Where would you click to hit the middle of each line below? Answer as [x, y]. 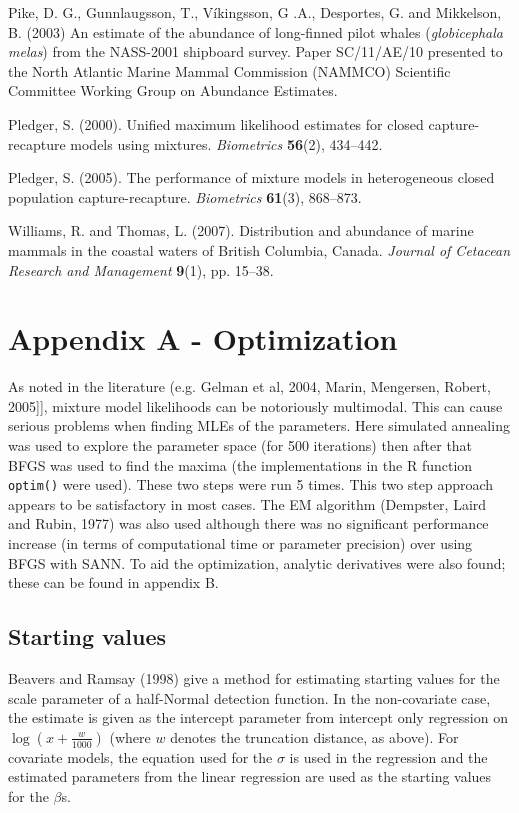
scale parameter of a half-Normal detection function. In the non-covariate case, [249, 697]
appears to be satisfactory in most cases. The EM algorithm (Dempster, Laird [247, 503]
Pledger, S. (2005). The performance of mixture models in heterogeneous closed [251, 177]
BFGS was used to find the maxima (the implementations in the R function [240, 464]
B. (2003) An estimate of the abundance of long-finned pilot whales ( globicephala [255, 31]
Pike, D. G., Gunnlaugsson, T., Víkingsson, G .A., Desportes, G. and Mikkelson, [255, 12]
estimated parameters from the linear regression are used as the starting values [250, 776]
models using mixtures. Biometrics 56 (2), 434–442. [226, 143]
